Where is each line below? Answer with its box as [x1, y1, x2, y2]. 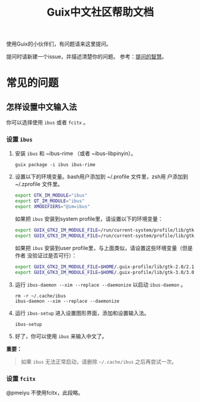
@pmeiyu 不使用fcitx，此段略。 [6, 389, 84, 396]
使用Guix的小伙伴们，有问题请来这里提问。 [6, 40, 112, 48]
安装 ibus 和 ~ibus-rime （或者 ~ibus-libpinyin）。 [14, 150, 136, 157]
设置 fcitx [6, 374, 36, 383]
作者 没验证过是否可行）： [14, 252, 77, 259]
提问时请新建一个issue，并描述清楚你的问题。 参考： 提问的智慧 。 [6, 53, 167, 60]
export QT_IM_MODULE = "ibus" [14, 198, 85, 204]
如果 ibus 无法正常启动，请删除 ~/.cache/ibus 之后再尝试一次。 [20, 358, 177, 365]
